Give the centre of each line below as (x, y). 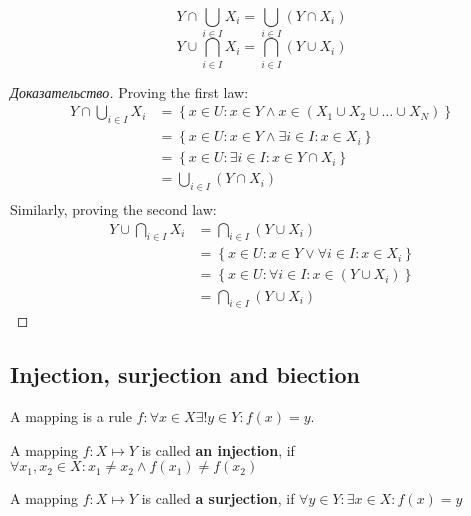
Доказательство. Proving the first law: (129, 91)
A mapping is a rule (71, 416)
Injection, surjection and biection (185, 374)
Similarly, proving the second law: (113, 209)
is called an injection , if (218, 449)
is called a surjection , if (218, 498)
